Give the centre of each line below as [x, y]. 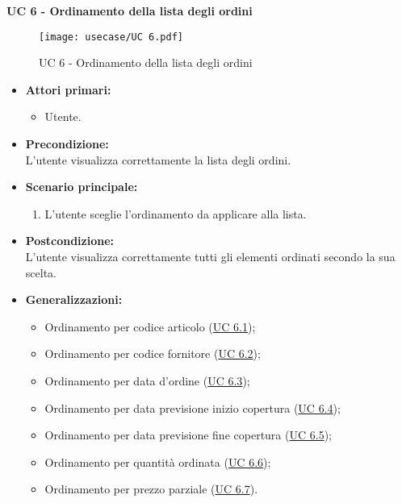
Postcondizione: [70, 241]
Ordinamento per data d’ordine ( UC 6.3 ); [147, 380]
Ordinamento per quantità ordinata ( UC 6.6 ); [158, 461]
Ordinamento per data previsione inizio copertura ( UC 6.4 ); [193, 407]
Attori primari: [68, 89]
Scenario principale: [82, 187]
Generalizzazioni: [74, 299]
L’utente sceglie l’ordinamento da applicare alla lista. [176, 213]
